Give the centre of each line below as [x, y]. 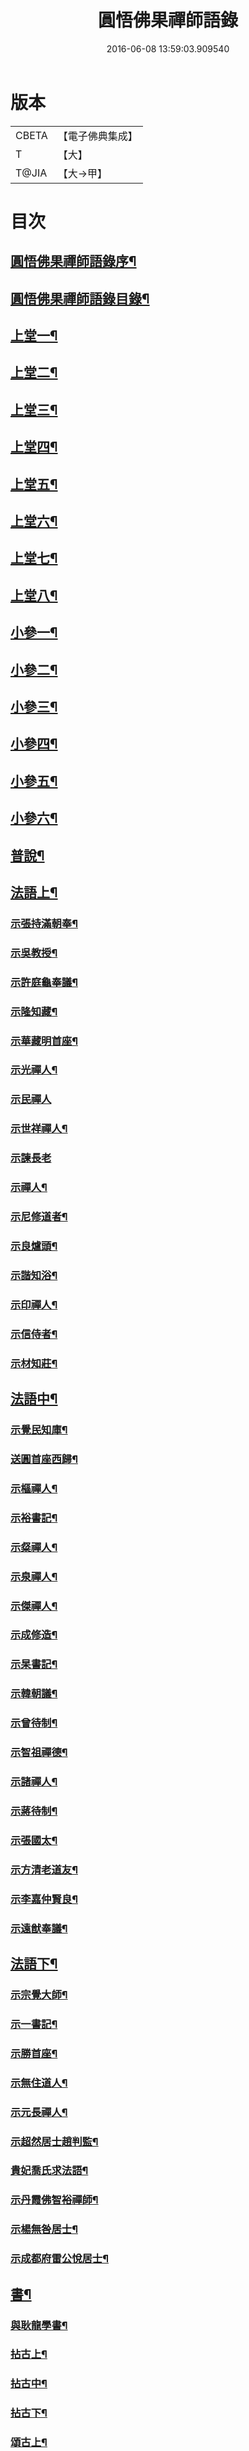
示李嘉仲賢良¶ [44, 1899]
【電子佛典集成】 [97, 136]
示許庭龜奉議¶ [44, 982]
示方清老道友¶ [44, 1869]
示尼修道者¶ [39, 1217]
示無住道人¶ [39, 2083]
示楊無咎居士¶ [44, 2229]
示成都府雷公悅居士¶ [60, 2259]
